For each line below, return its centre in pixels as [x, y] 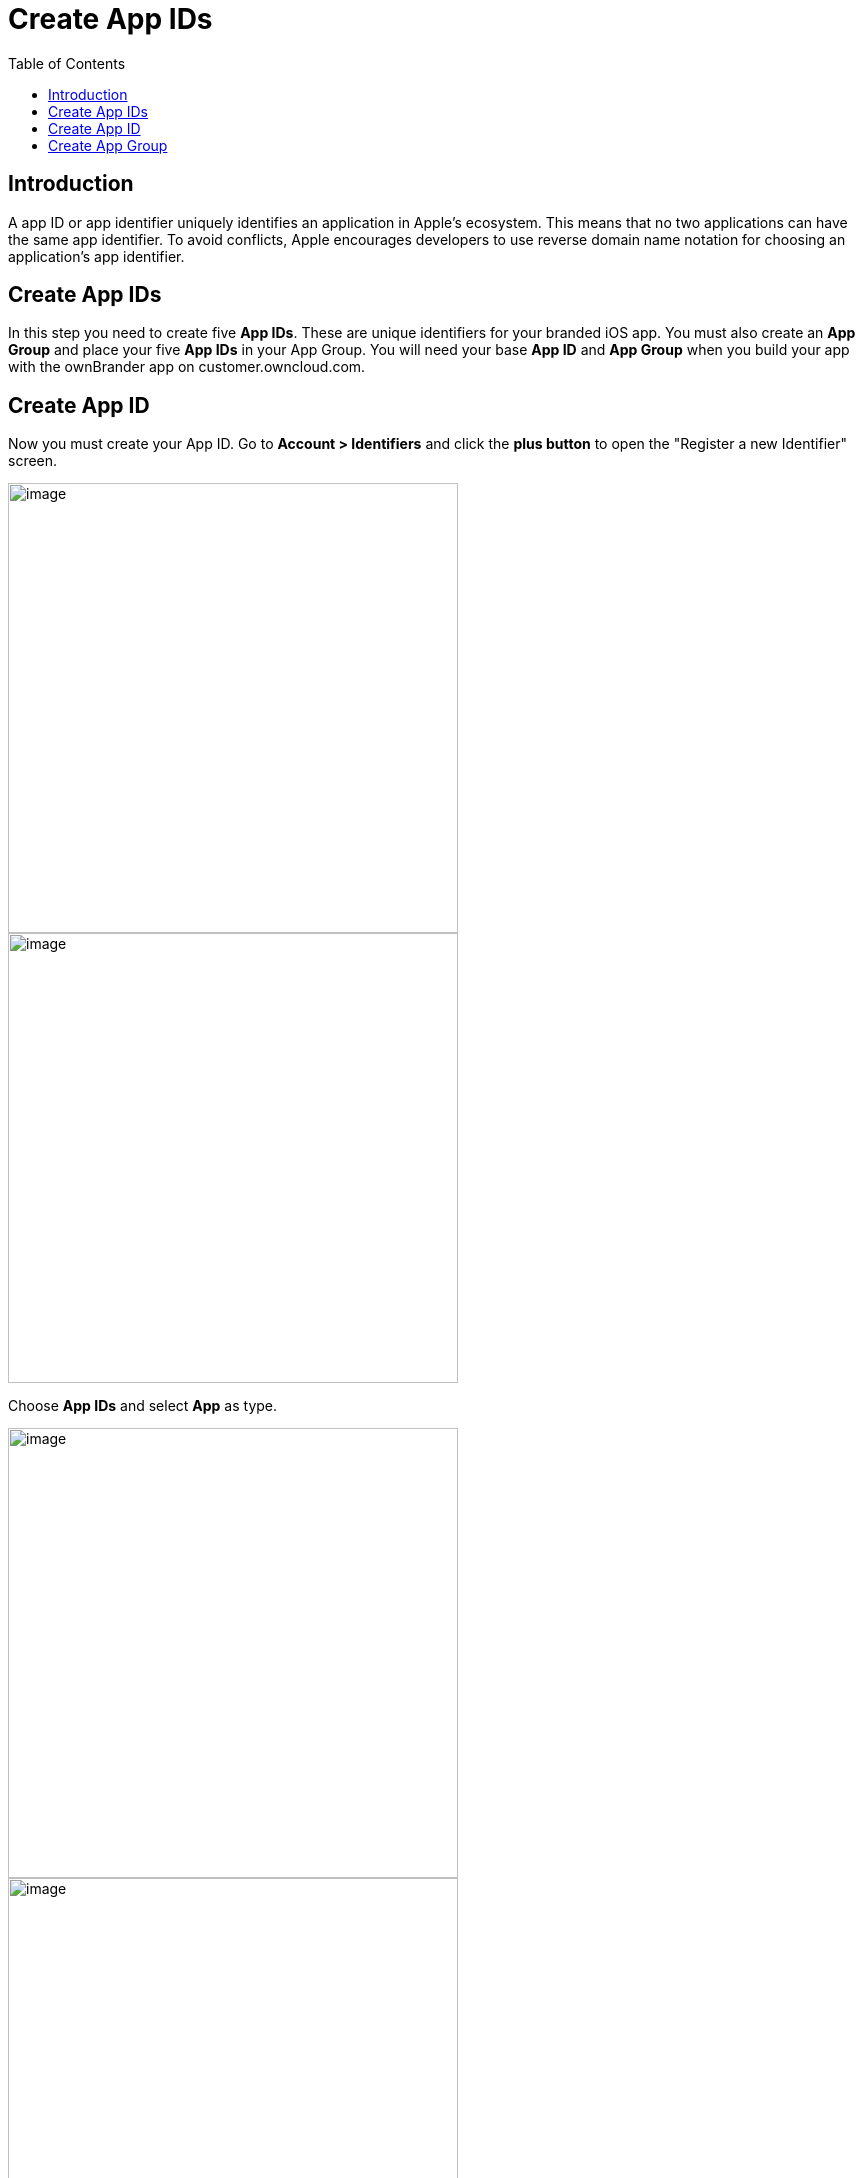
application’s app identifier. [96, 256]
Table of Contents [67, 63]
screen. [33, 461]
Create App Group [108, 145]
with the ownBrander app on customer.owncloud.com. [187, 367]
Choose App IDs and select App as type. [143, 1406]
